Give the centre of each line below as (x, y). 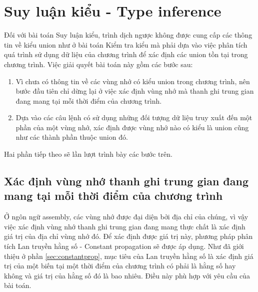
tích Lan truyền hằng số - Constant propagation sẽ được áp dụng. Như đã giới (124, 246)
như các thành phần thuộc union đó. (72, 137)
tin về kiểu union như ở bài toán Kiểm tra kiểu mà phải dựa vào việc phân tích (126, 44)
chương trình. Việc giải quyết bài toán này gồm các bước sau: (98, 64)
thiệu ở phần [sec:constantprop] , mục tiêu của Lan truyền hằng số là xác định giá (129, 256)
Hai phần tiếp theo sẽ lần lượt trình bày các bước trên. (88, 154)
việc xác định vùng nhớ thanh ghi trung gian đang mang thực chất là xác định (125, 226)
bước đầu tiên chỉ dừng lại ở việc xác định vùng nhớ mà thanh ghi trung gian (135, 91)
